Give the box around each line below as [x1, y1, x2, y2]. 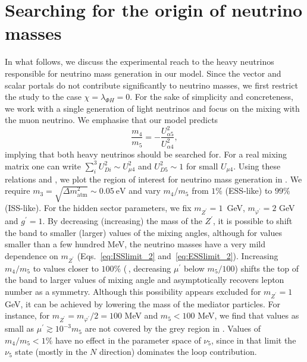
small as [5, 322, 35, 335]
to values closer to [33, 262, 99, 274]
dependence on [5, 249, 58, 262]
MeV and [124, 309, 158, 322]
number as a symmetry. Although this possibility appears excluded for [5, 285, 261, 297]
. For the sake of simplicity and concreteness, [130, 90, 293, 103]
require [5, 184, 30, 197]
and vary [129, 184, 161, 197]
